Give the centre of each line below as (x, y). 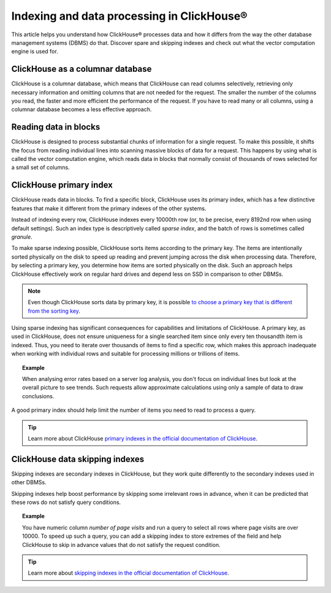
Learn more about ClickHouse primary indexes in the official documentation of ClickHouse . (143, 438)
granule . (22, 237)
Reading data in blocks (56, 127)
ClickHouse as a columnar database (82, 69)
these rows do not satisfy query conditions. (66, 502)
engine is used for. (35, 52)
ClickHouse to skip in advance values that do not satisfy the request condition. (121, 544)
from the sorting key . (54, 311)
